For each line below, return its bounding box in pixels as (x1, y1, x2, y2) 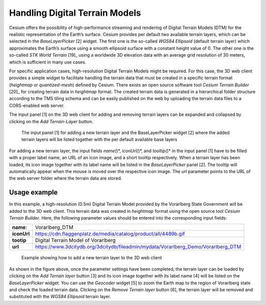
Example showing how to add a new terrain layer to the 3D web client (21, 255, 162, 261)
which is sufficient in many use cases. (9, 59, 86, 65)
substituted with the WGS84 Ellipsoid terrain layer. (9, 294, 111, 300)
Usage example (9, 188, 58, 197)
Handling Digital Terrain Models (9, 7, 141, 18)
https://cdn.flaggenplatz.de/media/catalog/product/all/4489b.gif (35, 231, 185, 237)
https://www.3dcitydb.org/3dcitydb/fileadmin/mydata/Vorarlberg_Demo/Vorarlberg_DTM (35, 243, 241, 250)
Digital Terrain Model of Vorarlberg (35, 237, 116, 244)
